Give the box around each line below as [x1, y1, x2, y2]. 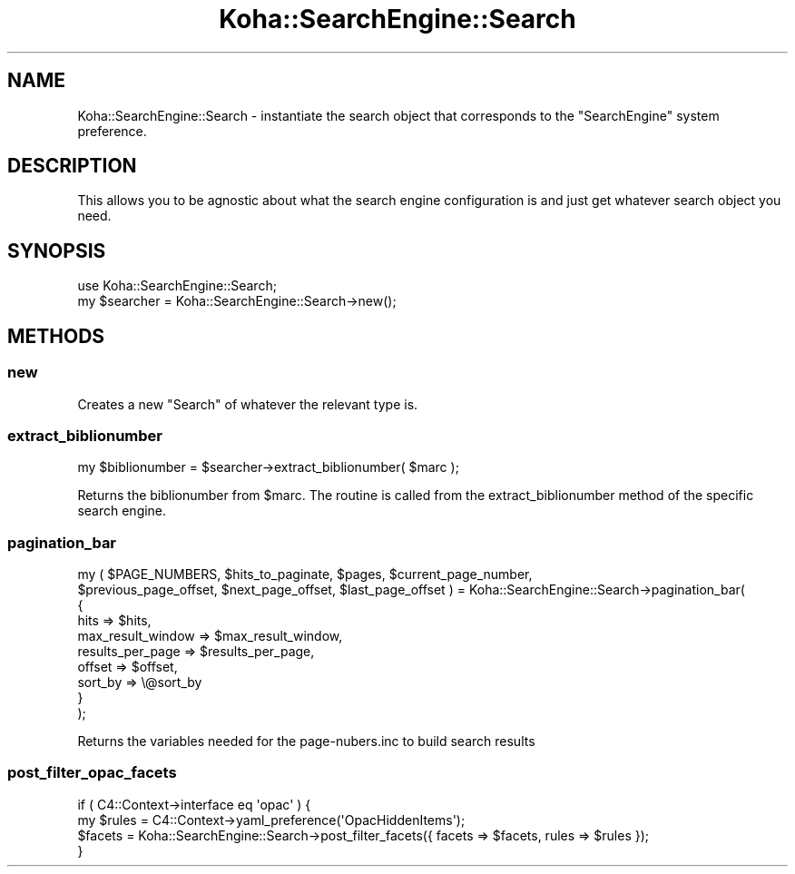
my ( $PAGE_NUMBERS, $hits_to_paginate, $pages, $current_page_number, [77, 566, 533, 582]
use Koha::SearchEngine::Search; [77, 278, 277, 294]
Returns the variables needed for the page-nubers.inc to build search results [77, 733, 535, 749]
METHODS [7, 324, 105, 348]
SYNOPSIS [7, 239, 106, 262]
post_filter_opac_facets [7, 763, 177, 782]
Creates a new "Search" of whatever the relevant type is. [77, 396, 418, 412]
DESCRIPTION [7, 154, 137, 178]
